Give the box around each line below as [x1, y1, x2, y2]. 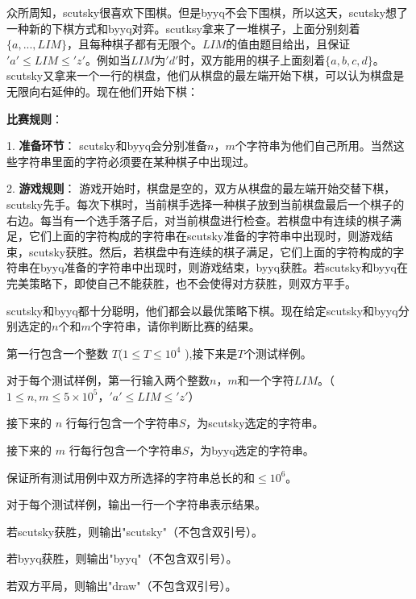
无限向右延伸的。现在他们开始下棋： [6, 82, 198, 99]
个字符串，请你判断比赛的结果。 [90, 318, 260, 335]
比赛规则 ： [6, 110, 63, 127]
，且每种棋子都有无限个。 [66, 35, 202, 52]
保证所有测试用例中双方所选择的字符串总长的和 [6, 468, 255, 485]
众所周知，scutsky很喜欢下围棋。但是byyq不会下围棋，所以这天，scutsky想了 [6, 4, 409, 20]
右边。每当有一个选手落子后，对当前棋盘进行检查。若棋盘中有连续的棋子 [6, 211, 390, 228]
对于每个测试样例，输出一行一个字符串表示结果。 [6, 496, 266, 513]
